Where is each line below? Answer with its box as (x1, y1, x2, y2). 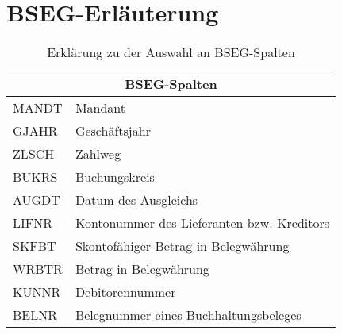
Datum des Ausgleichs (75, 190, 198, 209)
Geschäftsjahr (75, 121, 151, 140)
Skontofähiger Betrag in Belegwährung (75, 236, 290, 255)
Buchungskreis (75, 167, 155, 186)
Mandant (75, 98, 126, 117)
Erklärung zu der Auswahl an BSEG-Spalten (47, 43, 295, 62)
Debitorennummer (75, 282, 176, 301)
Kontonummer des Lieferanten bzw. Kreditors (75, 213, 330, 232)
